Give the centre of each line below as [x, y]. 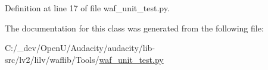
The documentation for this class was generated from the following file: [134, 28]
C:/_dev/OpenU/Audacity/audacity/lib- [80, 48]
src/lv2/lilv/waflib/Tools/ [52, 59]
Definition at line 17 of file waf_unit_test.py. [87, 8]
